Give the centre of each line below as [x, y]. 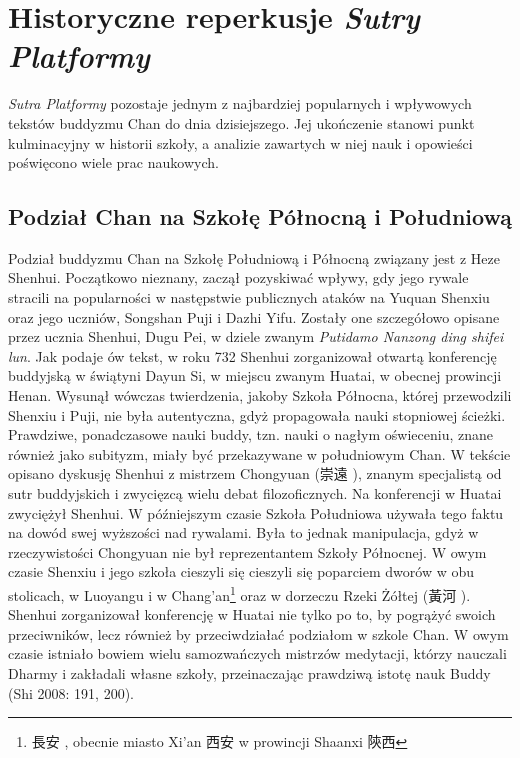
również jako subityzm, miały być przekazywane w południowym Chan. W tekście [259, 453]
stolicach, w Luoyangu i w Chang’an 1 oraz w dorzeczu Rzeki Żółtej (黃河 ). [239, 593]
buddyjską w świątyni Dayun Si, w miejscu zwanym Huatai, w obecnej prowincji [255, 375]
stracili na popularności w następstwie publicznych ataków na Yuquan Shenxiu [249, 297]
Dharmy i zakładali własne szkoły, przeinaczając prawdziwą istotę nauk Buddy [249, 673]
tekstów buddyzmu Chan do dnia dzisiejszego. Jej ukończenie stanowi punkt [241, 122]
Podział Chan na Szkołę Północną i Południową [260, 216]
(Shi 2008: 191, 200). [71, 692]
